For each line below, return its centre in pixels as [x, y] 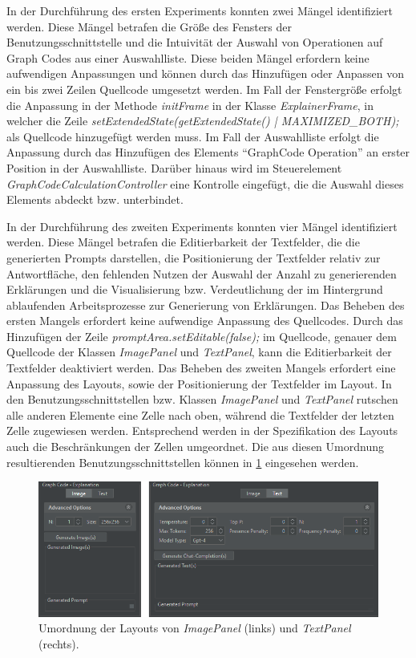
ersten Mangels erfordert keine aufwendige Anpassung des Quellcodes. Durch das [205, 321]
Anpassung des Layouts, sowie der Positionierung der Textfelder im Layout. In [199, 383]
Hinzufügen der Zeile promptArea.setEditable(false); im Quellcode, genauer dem [202, 336]
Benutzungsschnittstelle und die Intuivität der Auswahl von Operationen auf [195, 42]
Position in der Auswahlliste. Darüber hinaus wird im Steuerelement [174, 167]
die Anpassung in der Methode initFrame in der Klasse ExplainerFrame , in [190, 105]
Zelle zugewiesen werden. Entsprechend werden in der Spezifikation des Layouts [202, 431]
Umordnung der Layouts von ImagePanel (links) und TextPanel [195, 628]
